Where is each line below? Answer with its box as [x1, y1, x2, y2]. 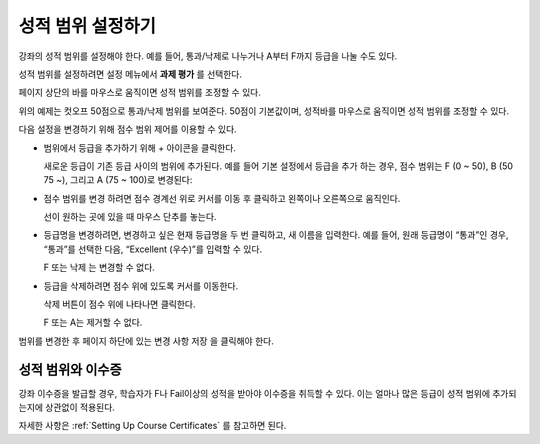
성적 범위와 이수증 [18, 361, 122, 378]
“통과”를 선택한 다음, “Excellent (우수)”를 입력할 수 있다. [43, 243, 263, 255]
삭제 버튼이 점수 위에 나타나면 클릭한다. [43, 298, 196, 310]
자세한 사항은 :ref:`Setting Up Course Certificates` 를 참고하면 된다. [18, 420, 287, 432]
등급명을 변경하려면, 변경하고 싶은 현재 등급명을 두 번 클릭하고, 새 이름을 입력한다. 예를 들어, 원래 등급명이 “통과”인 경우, [43, 229, 509, 241]
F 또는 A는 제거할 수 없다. [43, 316, 143, 329]
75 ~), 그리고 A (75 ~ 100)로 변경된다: [43, 174, 193, 186]
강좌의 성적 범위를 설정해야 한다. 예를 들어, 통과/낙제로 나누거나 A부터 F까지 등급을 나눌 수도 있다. [18, 50, 398, 62]
